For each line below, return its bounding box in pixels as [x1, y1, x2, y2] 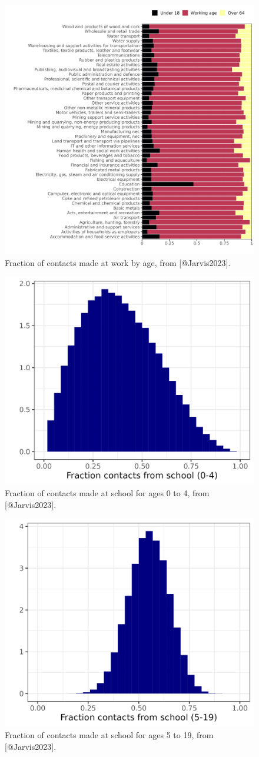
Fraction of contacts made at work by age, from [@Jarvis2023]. [5, 256, 231, 268]
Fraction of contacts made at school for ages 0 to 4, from [5, 486, 210, 499]
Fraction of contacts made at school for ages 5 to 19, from [5, 728, 214, 741]
